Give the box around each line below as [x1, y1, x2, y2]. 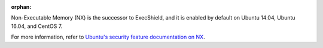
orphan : [11, 4, 32, 10]
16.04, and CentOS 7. [11, 23, 63, 30]
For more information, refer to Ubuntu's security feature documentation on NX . [11, 33, 206, 41]
